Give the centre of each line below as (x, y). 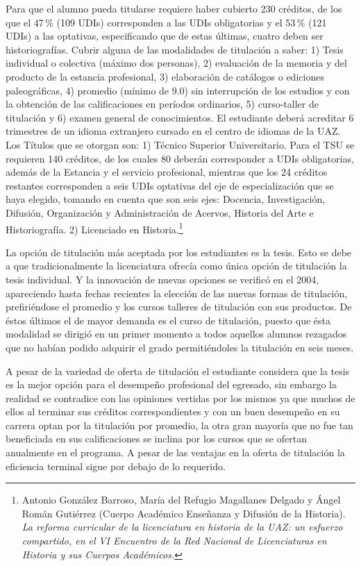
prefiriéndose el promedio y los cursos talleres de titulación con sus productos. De (179, 307)
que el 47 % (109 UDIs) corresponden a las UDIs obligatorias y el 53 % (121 (166, 22)
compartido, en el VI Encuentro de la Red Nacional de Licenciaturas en (174, 541)
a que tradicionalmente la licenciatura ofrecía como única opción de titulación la (176, 266)
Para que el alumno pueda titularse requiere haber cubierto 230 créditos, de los (174, 8)
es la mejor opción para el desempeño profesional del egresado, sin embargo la (171, 384)
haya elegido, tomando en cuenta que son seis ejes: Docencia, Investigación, (166, 199)
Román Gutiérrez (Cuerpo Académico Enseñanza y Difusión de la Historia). (184, 513)
